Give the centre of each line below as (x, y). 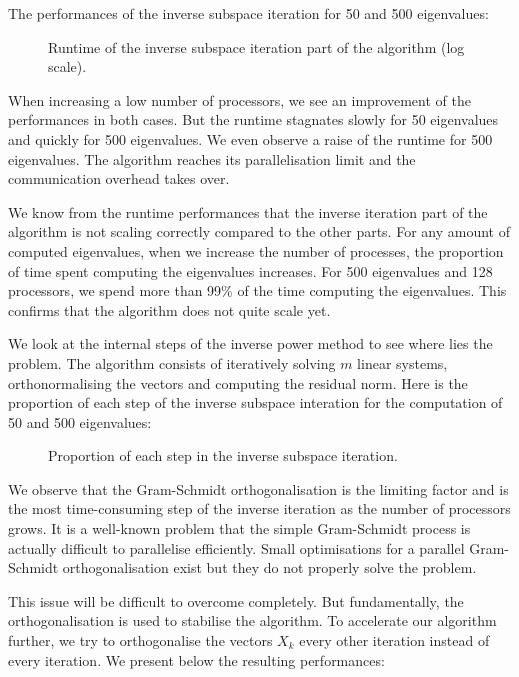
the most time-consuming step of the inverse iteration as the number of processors (259, 508)
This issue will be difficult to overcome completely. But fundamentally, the (236, 600)
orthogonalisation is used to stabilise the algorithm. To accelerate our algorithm (252, 620)
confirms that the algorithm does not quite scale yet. (169, 309)
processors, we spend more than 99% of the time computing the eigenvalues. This (257, 290)
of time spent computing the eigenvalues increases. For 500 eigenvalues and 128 (250, 270)
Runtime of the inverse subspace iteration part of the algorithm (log (256, 46)
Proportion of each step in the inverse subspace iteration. (223, 455)
